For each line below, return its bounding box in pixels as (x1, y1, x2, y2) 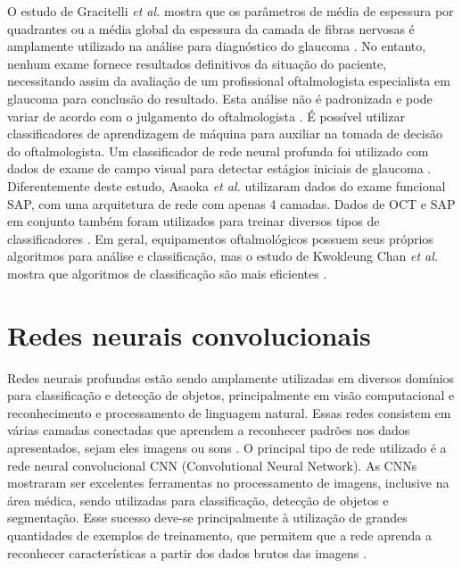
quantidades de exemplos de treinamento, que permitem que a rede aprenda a (7, 525, 432, 544)
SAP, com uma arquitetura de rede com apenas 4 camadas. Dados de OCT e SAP (7, 194, 456, 213)
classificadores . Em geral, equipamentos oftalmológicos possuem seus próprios (7, 229, 433, 247)
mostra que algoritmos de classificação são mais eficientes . (7, 263, 327, 282)
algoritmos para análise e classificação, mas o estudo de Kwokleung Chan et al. (7, 246, 439, 265)
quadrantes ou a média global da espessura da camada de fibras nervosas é (7, 19, 415, 38)
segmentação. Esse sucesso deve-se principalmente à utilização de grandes (7, 508, 408, 527)
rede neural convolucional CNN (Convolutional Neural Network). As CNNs (7, 455, 417, 474)
